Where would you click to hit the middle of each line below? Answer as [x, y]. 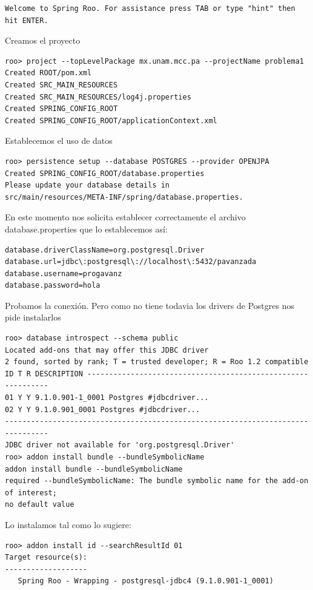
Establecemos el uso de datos [59, 141]
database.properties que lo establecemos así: [86, 229]
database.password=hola [53, 286]
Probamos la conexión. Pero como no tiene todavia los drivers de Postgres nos [150, 305]
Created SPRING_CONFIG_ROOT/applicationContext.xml [111, 120]
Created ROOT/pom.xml [48, 73]
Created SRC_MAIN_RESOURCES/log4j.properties [98, 97]
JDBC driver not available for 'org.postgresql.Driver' [120, 445]
